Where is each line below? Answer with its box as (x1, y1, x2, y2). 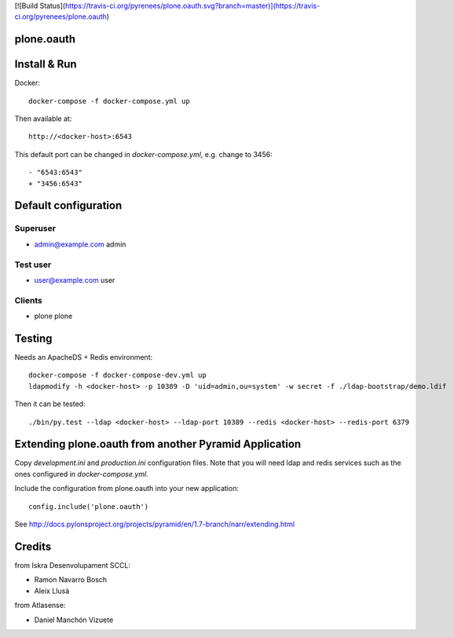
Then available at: (14, 114, 72, 123)
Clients (14, 295, 42, 306)
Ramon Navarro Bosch (34, 575, 108, 584)
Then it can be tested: (14, 399, 86, 408)
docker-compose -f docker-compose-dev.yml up (28, 371, 207, 380)
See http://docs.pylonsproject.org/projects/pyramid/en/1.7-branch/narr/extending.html (14, 519, 295, 529)
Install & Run (14, 57, 78, 71)
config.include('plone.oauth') (28, 502, 149, 511)
